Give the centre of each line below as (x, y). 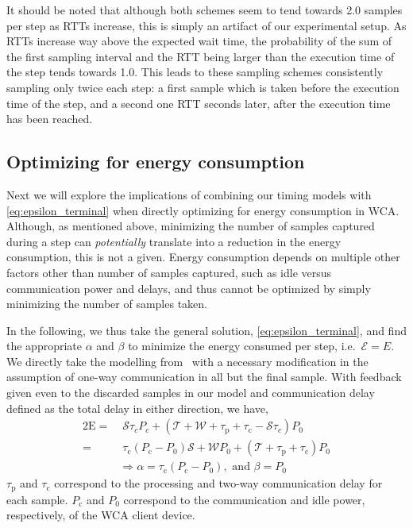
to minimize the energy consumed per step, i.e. (242, 346)
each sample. (37, 499)
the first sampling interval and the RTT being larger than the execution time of (201, 56)
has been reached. (50, 119)
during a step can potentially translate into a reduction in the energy (174, 241)
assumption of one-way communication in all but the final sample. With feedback (204, 377)
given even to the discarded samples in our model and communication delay (191, 393)
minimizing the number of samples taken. (107, 304)
